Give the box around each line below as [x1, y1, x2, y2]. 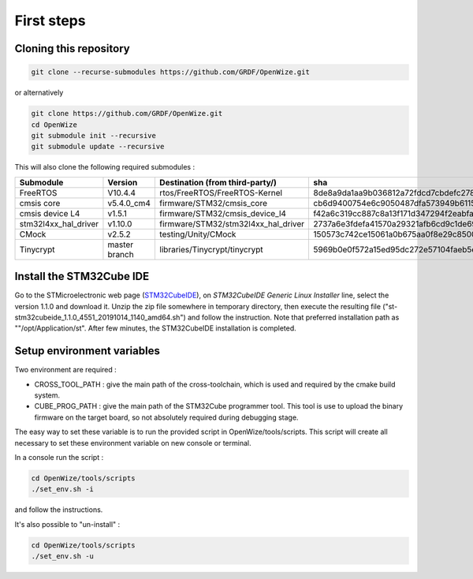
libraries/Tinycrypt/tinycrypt [158, 244, 263, 255]
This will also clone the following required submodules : [14, 162, 196, 172]
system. [34, 390, 61, 400]
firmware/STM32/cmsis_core [158, 197, 268, 208]
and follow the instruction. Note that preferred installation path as [187, 312, 400, 322]
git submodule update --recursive [31, 142, 165, 151]
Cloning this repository [14, 42, 130, 55]
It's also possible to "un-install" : [14, 519, 121, 529]
